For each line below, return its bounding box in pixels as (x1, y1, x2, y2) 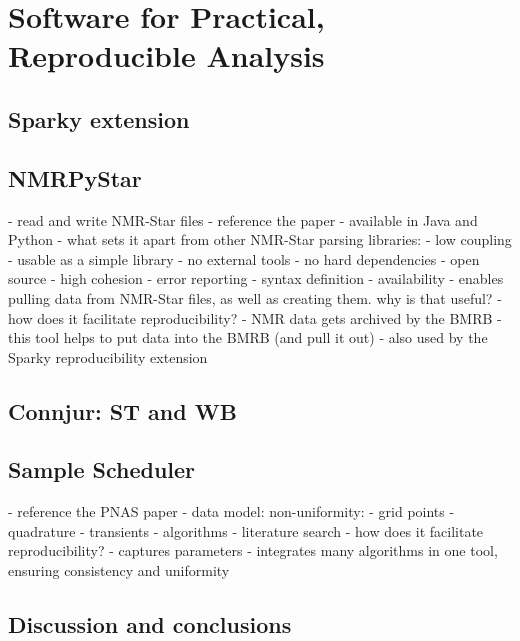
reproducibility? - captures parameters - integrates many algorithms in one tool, (8, 540, 498, 561)
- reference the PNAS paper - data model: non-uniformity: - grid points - (8, 501, 455, 522)
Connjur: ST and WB (8, 395, 237, 426)
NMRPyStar (8, 162, 142, 193)
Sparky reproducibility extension (8, 346, 208, 367)
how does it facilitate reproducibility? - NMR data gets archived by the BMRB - (8, 307, 502, 328)
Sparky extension (8, 103, 190, 134)
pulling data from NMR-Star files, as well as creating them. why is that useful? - (8, 287, 502, 308)
